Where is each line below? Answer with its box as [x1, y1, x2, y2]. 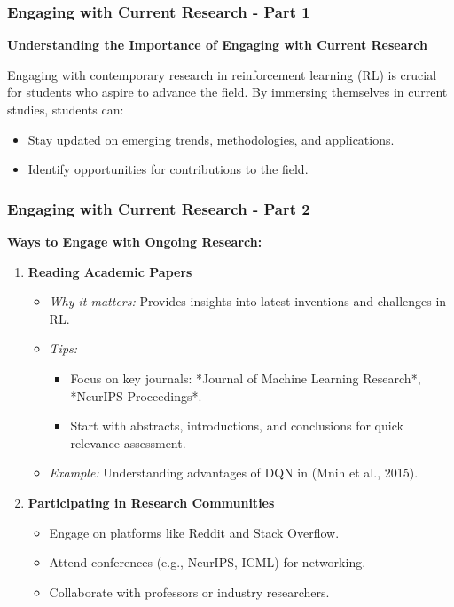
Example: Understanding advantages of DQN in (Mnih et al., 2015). [49, 463, 419, 482]
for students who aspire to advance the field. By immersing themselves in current [7, 83, 448, 101]
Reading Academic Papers [27, 262, 192, 280]
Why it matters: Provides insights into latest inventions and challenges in [49, 292, 447, 311]
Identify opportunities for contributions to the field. [27, 160, 309, 178]
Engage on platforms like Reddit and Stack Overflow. [49, 523, 340, 541]
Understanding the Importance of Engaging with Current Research [7, 35, 427, 54]
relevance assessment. [70, 433, 186, 452]
